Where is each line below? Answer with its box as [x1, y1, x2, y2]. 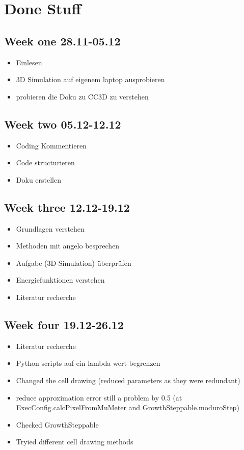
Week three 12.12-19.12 [4, 199, 130, 215]
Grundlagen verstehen [16, 223, 85, 234]
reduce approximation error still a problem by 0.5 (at [16, 392, 182, 403]
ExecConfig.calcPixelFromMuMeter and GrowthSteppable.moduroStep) [16, 402, 239, 413]
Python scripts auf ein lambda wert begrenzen [16, 358, 160, 368]
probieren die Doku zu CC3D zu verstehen [16, 91, 149, 102]
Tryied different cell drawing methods [16, 436, 133, 447]
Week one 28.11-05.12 [4, 33, 121, 48]
